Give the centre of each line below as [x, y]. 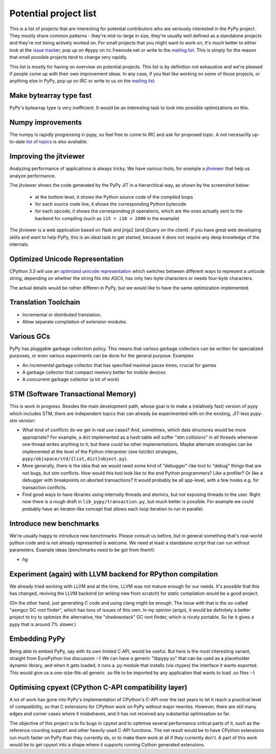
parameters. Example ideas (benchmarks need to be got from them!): [82, 550]
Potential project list [53, 13]
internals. [19, 244]
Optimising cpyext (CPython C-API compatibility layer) [98, 687]
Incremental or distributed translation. [62, 314]
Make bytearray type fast [51, 95]
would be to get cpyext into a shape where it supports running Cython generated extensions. [107, 745]
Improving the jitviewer [47, 156]
